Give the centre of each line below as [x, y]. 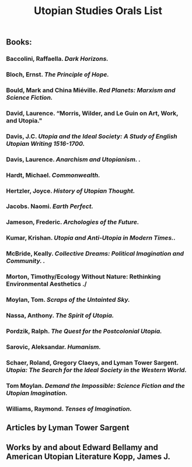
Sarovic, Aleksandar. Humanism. [53, 347]
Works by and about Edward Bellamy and [82, 447]
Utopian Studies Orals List [98, 11]
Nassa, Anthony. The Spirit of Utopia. [60, 316]
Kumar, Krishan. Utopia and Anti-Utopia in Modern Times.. [91, 238]
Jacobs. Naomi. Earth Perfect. [50, 206]
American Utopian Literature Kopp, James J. [88, 457]
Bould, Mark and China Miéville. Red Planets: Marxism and [91, 90]
